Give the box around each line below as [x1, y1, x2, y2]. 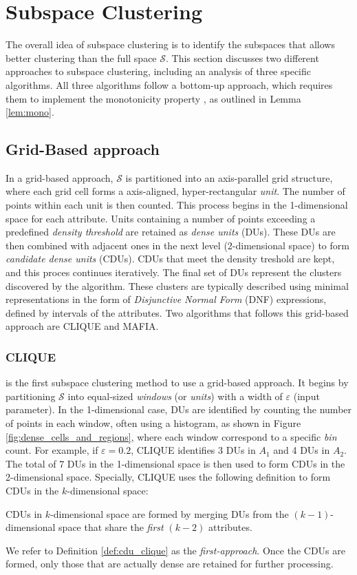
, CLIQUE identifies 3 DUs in [131, 443, 256, 457]
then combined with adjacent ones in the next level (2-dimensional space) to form [6, 238, 349, 252]
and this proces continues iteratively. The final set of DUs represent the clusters [6, 265, 342, 280]
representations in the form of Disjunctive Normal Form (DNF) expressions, [6, 292, 327, 306]
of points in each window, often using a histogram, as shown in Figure [6, 416, 301, 430]
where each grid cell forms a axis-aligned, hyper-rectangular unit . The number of [6, 184, 345, 198]
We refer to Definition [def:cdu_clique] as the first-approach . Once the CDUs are [6, 543, 345, 557]
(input [293, 388, 320, 403]
